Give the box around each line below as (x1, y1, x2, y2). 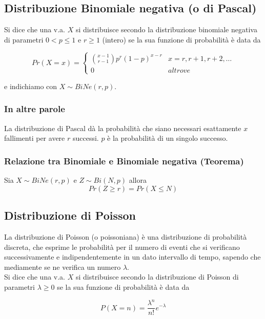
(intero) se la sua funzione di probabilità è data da (102, 34, 261, 45)
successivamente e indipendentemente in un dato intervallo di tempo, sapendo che (4, 251, 261, 262)
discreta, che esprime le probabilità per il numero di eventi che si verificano (4, 241, 240, 252)
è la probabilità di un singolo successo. (107, 133, 228, 143)
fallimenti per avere (4, 133, 65, 143)
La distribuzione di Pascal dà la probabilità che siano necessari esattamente (4, 122, 241, 133)
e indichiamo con (4, 80, 57, 91)
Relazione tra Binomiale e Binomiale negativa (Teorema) (4, 154, 244, 167)
